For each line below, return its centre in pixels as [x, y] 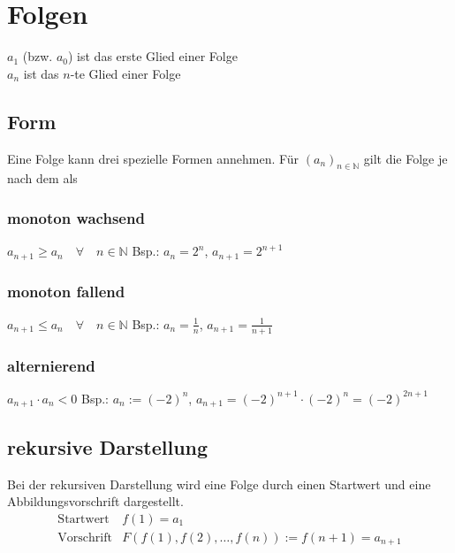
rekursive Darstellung [108, 446]
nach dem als [42, 178]
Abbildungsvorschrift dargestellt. [95, 501]
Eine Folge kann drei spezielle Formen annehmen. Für [153, 158]
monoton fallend [66, 291]
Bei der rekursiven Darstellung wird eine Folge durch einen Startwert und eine [219, 484]
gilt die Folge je [406, 158]
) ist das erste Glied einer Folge [152, 56]
